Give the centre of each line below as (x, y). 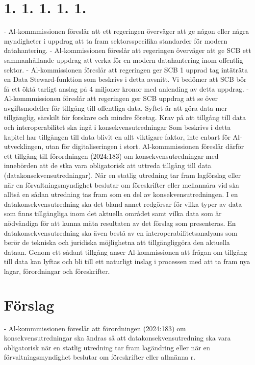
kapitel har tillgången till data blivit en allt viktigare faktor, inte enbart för (117, 136)
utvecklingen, (24, 146)
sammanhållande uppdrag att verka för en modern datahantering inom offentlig (124, 60)
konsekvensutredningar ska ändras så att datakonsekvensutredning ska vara (117, 338)
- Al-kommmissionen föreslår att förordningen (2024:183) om (95, 328)
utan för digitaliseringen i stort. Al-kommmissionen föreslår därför (145, 146)
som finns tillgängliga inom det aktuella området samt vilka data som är (113, 213)
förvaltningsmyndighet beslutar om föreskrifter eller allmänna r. (100, 357)
